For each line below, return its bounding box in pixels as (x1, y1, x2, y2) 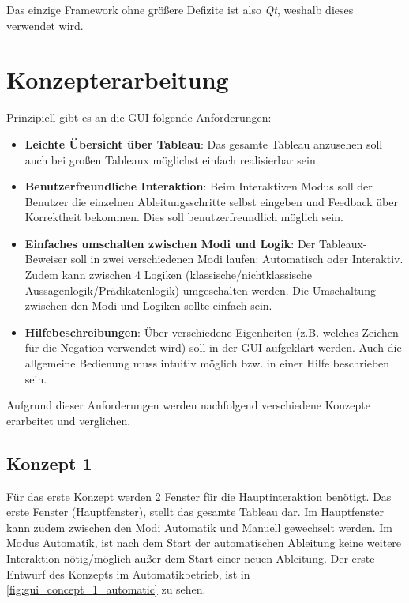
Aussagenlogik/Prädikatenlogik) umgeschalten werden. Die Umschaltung (24, 281, 376, 298)
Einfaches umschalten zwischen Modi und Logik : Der (24, 235, 316, 251)
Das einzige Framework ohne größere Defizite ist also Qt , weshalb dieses (6, 2, 354, 17)
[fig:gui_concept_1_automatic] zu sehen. (6, 581, 206, 597)
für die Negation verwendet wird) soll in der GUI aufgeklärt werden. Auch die (24, 339, 402, 356)
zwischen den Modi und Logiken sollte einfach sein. (24, 297, 272, 314)
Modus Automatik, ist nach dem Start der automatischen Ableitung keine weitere (6, 534, 402, 551)
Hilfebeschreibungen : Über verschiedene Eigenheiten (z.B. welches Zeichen (24, 323, 399, 340)
